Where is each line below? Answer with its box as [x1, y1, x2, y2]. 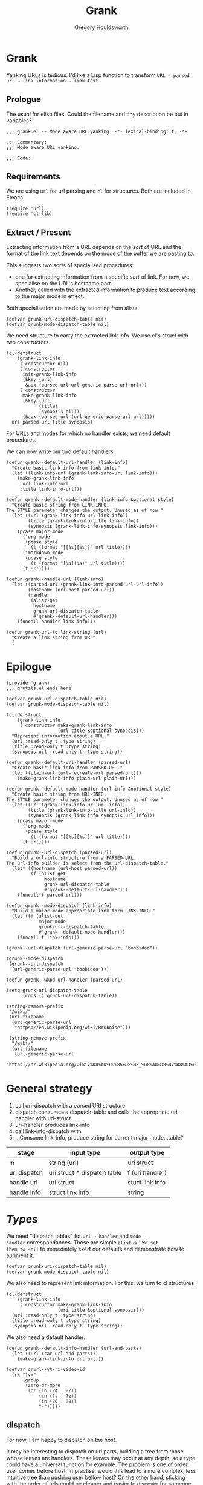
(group [22, 1377, 39, 1383]
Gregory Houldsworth [74, 24, 129, 31]
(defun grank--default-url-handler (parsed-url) [6, 760, 131, 766]
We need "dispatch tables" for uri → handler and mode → [6, 1232, 147, 1240]
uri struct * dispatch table [48, 1169, 122, 1177]
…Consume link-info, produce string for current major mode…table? [14, 1134, 184, 1141]
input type [69, 1149, 101, 1157]
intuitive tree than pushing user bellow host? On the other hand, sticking [6, 1473, 185, 1481]
